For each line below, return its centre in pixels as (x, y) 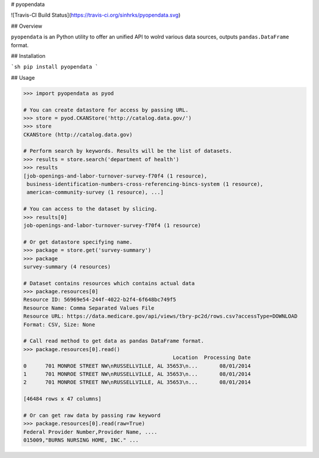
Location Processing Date (212, 358)
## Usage (23, 77)
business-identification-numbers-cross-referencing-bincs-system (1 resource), (145, 184)
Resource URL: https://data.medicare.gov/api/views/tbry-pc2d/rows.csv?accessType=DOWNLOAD (160, 316)
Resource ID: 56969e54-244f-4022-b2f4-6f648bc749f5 (100, 300)
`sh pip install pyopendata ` (55, 67)
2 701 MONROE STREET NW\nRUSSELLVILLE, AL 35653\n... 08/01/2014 (137, 382)
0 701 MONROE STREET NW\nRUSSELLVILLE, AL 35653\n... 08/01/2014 (137, 366)
